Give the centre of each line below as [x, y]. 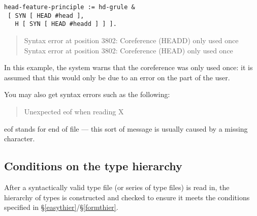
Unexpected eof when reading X [74, 111]
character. [20, 138]
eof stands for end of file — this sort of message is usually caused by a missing [126, 128]
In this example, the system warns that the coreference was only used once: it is [128, 67]
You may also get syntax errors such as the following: [87, 94]
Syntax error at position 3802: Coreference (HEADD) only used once [131, 40]
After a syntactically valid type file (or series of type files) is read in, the [117, 187]
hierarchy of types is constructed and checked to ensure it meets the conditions [127, 197]
